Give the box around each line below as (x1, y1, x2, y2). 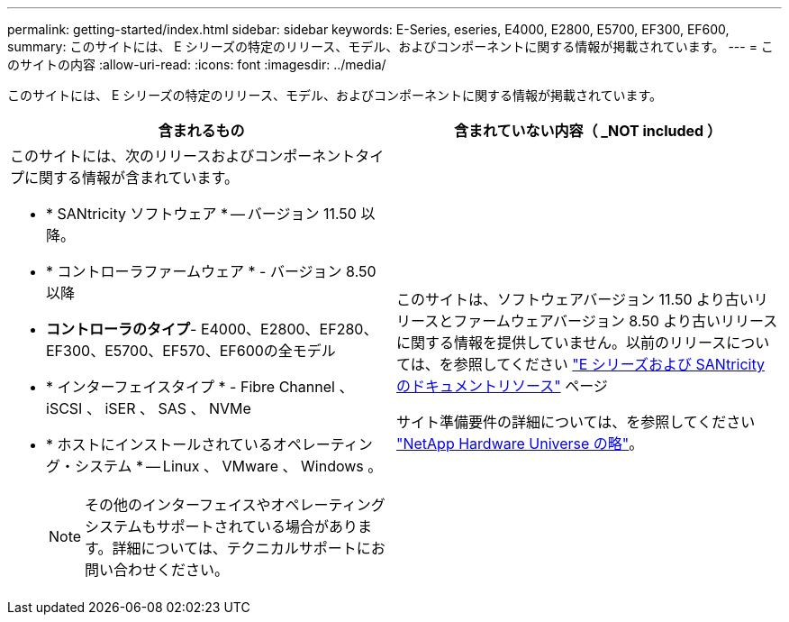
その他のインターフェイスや (85, 496, 271, 514)
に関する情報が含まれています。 (24, 169, 239, 187)
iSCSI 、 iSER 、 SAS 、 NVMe (46, 399, 251, 417)
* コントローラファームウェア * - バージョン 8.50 (46, 262, 376, 280)
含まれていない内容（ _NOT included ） (454, 122, 721, 140)
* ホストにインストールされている (46, 435, 273, 453)
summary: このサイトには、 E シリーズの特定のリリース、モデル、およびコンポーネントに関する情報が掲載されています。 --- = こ (7, 39, 774, 54)
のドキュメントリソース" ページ (396, 377, 608, 395)
